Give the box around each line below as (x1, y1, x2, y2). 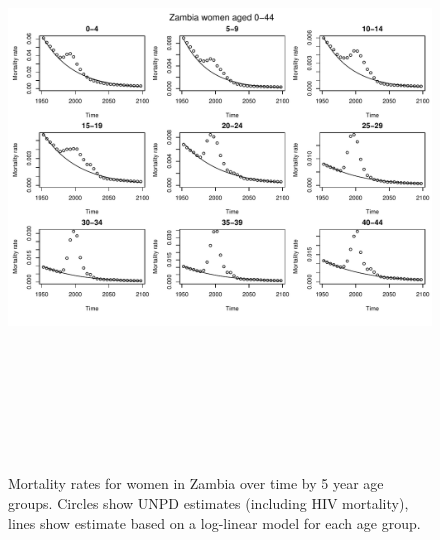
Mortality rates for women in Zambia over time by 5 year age (8, 473, 384, 494)
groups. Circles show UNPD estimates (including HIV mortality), (8, 492, 409, 513)
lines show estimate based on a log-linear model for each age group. (8, 512, 421, 533)
